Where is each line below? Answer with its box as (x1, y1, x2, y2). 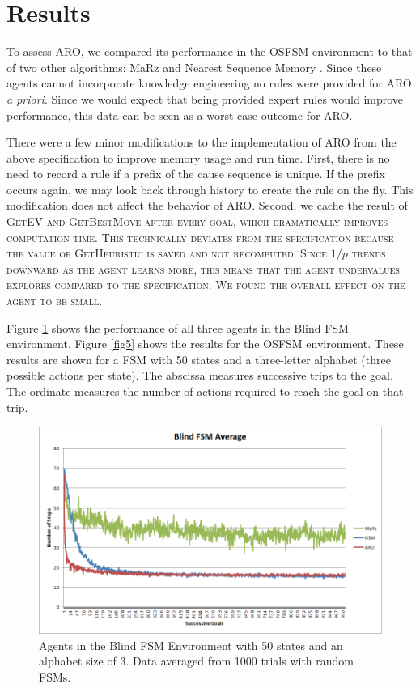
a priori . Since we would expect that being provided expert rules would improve (6, 90, 404, 107)
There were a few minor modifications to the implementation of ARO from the (6, 134, 397, 151)
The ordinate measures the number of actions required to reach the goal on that (6, 383, 404, 399)
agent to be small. (6, 292, 103, 309)
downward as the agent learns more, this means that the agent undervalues (6, 260, 400, 277)
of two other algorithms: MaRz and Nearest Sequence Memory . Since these (6, 58, 382, 75)
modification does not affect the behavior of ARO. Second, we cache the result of (6, 197, 408, 214)
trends (351, 244, 386, 261)
